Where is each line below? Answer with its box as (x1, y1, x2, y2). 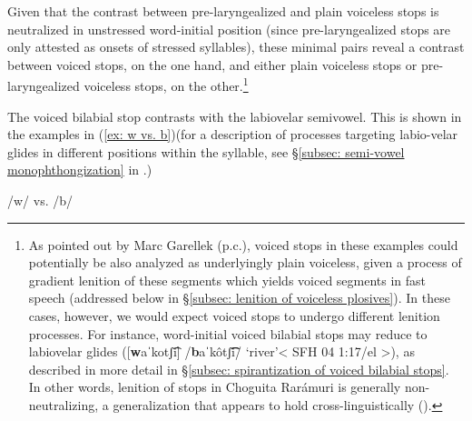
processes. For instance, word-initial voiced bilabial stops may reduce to (28, 324, 428, 343)
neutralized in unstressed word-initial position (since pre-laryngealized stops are (7, 19, 451, 38)
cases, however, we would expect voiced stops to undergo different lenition (28, 306, 440, 325)
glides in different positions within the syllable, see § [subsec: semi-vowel (7, 142, 405, 161)
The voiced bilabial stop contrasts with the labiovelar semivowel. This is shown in (7, 106, 462, 125)
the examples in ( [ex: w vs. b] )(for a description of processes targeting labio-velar (7, 125, 458, 144)
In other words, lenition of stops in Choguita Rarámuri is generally (28, 377, 401, 396)
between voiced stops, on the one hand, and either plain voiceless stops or (7, 55, 418, 74)
